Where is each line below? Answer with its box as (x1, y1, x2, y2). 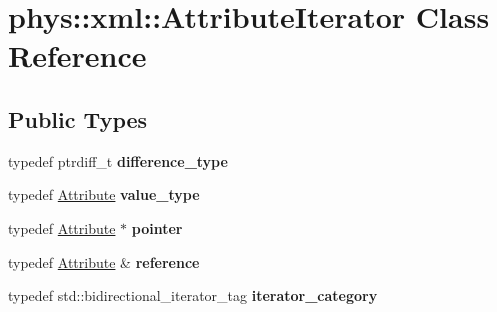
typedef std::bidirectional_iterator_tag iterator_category (8, 285, 378, 306)
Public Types (8, 103, 148, 134)
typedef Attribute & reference (8, 251, 200, 272)
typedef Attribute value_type (8, 184, 200, 205)
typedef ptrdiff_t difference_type (8, 150, 228, 171)
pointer (131, 217, 183, 238)
